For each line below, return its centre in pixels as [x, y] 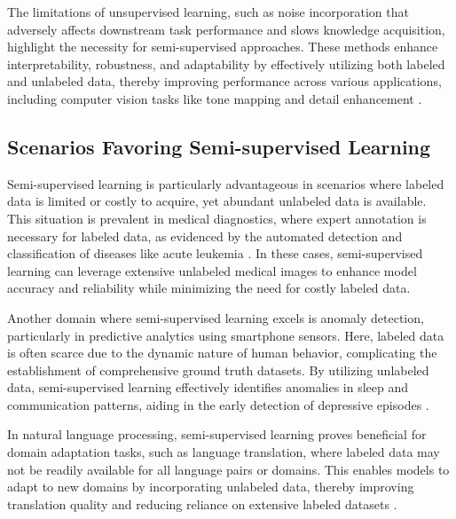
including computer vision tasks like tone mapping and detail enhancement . [215, 98]
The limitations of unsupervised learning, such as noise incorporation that [208, 12]
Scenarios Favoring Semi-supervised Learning [219, 146]
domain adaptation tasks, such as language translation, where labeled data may [224, 452]
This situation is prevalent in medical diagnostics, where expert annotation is [217, 218]
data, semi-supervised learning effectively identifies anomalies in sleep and [208, 387]
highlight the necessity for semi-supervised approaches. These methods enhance [223, 47]
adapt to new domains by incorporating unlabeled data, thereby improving [211, 487]
